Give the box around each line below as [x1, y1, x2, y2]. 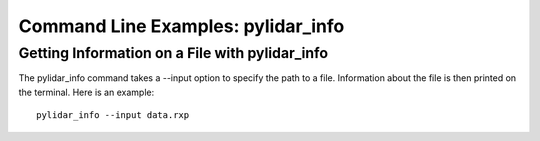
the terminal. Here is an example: [18, 86, 155, 98]
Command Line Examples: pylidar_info [18, 15, 345, 37]
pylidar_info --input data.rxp [36, 110, 190, 121]
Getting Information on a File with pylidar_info [18, 44, 329, 62]
